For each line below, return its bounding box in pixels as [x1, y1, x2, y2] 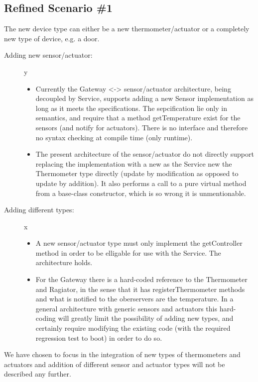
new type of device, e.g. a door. [4, 33, 100, 43]
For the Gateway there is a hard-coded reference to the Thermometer [35, 274, 248, 285]
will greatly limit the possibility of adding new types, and [58, 313, 234, 323]
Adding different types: [4, 204, 74, 215]
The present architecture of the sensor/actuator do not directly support [35, 149, 254, 159]
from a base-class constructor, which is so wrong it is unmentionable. [35, 188, 246, 198]
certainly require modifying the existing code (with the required [35, 323, 231, 333]
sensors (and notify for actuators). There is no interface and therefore [35, 122, 248, 132]
